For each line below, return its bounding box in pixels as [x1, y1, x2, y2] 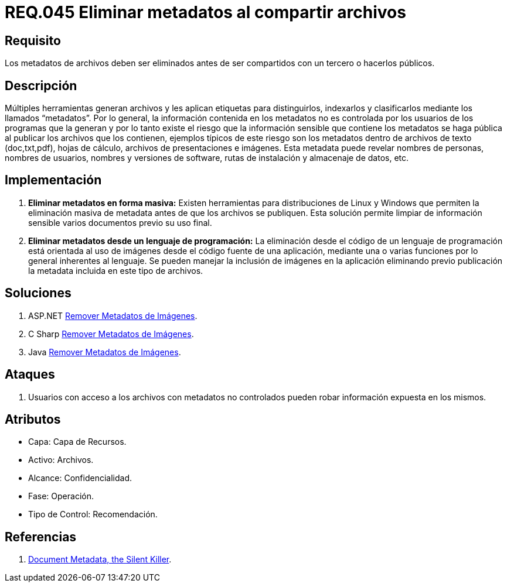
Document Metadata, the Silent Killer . [28, 554, 172, 565]
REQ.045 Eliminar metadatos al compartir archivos [5, 2, 406, 22]
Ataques [5, 367, 55, 382]
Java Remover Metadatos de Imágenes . [28, 346, 181, 357]
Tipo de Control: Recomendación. [28, 509, 158, 520]
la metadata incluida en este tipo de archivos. [28, 265, 203, 276]
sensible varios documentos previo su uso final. [28, 217, 212, 228]
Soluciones [5, 286, 72, 301]
